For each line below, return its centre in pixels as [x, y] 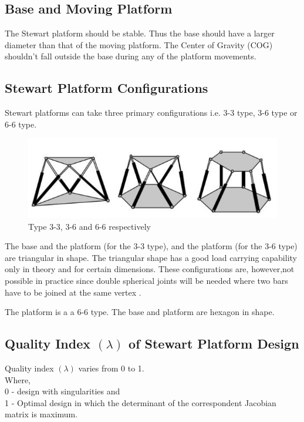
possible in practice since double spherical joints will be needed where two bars [146, 281]
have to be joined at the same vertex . [73, 292]
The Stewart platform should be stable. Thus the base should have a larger [140, 33]
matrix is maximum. [41, 414]
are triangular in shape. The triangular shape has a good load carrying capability [151, 257]
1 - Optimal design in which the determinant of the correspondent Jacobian [141, 402]
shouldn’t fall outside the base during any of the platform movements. [131, 56]
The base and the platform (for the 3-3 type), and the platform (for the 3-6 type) [151, 246]
